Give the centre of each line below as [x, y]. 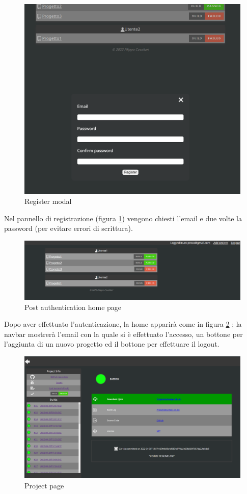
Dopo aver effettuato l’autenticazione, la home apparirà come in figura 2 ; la [123, 324]
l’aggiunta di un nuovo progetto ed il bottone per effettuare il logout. [112, 344]
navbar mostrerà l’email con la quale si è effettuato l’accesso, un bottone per [123, 334]
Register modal [48, 201]
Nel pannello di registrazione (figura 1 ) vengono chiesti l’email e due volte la [123, 218]
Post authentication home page [73, 307]
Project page [44, 485]
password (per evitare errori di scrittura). [68, 228]
